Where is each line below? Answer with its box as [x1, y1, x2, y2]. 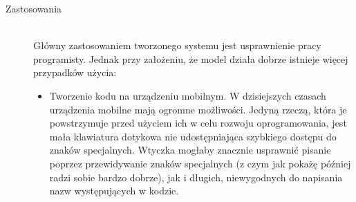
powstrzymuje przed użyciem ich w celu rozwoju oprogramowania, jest [49, 116, 347, 130]
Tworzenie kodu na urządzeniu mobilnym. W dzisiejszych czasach [49, 88, 326, 102]
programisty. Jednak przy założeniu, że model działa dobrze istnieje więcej [33, 51, 348, 66]
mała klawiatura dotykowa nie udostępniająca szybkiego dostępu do [49, 129, 337, 143]
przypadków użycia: [33, 65, 117, 80]
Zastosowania [6, 1, 62, 15]
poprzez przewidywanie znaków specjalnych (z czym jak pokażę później [49, 156, 351, 170]
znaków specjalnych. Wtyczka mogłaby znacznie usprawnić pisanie [49, 143, 331, 157]
